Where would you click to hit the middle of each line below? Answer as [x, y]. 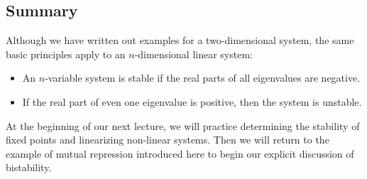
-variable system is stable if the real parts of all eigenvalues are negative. [203, 78]
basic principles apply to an [66, 54]
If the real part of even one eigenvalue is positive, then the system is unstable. [192, 101]
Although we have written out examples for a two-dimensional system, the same [180, 40]
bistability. [29, 167]
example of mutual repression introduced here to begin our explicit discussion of [180, 153]
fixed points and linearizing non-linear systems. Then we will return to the [168, 140]
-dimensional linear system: [193, 54]
